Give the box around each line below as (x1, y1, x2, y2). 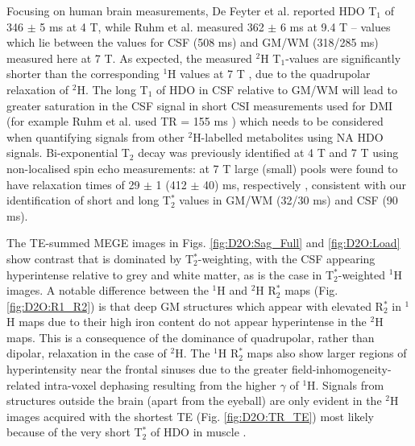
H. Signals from (307, 376, 384, 393)
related (6, 376, 41, 393)
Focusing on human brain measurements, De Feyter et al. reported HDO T (6, 2, 377, 19)
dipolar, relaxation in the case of (6, 345, 167, 361)
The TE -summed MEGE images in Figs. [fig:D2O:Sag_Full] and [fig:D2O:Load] (6, 234, 400, 251)
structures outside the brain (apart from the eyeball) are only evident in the (6, 392, 382, 409)
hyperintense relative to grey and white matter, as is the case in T (6, 266, 334, 283)
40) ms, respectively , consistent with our (202, 176, 406, 192)
